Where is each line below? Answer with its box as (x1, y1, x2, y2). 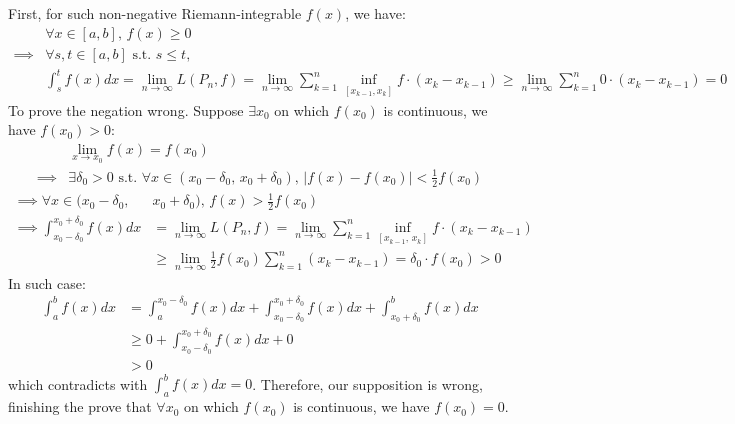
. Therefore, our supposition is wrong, (252, 373, 483, 394)
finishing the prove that (8, 396, 152, 417)
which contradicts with (8, 373, 148, 394)
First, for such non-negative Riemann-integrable (8, 3, 302, 24)
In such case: (8, 272, 86, 293)
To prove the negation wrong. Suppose (8, 99, 244, 120)
